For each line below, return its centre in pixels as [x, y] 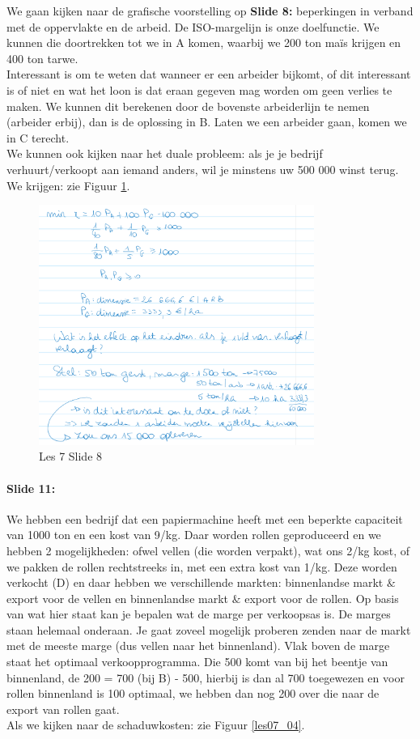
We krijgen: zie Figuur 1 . [68, 185]
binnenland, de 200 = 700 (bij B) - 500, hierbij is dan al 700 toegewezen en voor [206, 677]
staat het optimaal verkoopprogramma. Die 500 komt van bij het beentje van [197, 662]
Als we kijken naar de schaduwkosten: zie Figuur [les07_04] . [156, 725]
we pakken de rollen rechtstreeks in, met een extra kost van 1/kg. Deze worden [202, 566]
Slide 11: [31, 488]
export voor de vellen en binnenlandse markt [117, 598]
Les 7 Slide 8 [71, 456]
